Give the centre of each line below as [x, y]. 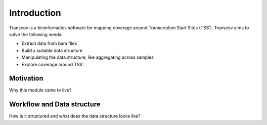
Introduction [35, 13]
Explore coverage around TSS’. [53, 64]
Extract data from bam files [49, 43]
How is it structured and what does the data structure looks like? [75, 116]
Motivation [26, 78]
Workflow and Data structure [55, 104]
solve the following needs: [36, 34]
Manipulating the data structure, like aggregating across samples [88, 57]
